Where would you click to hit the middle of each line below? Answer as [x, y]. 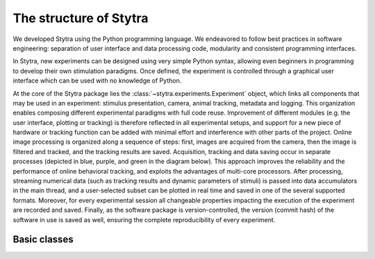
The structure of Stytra [81, 18]
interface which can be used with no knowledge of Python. [97, 81]
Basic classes [43, 240]
